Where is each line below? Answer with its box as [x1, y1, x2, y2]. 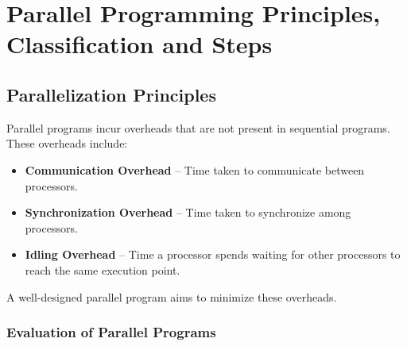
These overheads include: [6, 135, 128, 152]
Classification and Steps [6, 28, 273, 60]
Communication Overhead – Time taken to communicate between [25, 161, 365, 178]
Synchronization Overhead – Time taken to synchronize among [25, 204, 351, 221]
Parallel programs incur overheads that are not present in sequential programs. [6, 119, 390, 136]
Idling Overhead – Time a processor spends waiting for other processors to [25, 246, 401, 263]
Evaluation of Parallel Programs [6, 322, 216, 342]
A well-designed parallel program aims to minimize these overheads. [6, 288, 337, 305]
